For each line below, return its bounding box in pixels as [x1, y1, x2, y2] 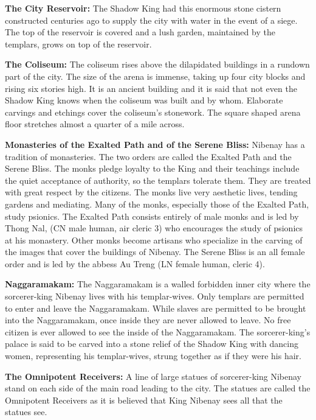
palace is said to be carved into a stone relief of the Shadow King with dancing [5, 337, 298, 350]
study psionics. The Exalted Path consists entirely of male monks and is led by [5, 209, 299, 222]
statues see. [5, 405, 47, 418]
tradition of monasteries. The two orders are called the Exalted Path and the [5, 150, 292, 163]
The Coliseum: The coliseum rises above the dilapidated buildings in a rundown [5, 58, 310, 71]
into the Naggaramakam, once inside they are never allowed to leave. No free [5, 313, 291, 326]
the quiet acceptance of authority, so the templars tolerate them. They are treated [5, 173, 311, 186]
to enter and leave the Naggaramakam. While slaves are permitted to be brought [5, 301, 306, 314]
